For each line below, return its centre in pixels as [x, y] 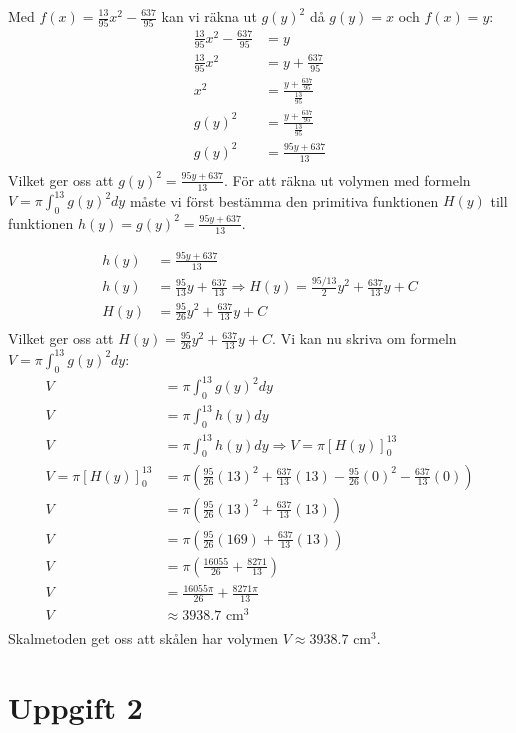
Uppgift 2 [75, 706]
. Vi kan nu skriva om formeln [364, 338]
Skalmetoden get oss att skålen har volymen [143, 638]
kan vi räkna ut [209, 16]
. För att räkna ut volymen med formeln [347, 179]
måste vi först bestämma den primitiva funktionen [284, 200]
